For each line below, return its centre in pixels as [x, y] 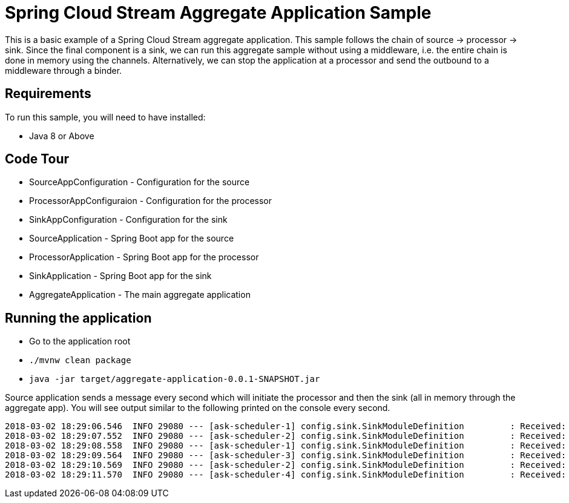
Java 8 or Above [62, 136]
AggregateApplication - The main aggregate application [140, 295]
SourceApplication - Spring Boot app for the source [132, 238]
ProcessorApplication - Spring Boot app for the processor [144, 257]
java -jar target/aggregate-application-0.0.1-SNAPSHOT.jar [175, 379]
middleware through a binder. [64, 70]
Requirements [48, 94]
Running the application [78, 318]
